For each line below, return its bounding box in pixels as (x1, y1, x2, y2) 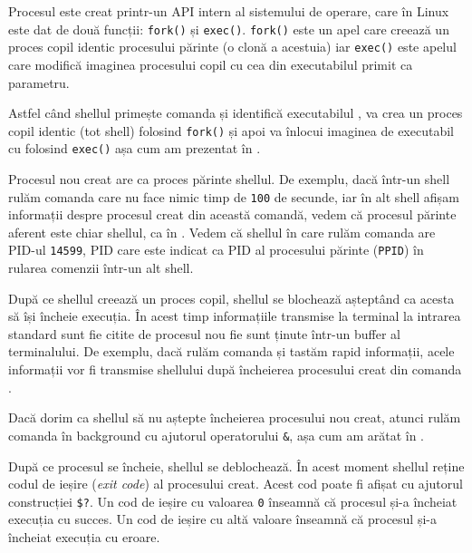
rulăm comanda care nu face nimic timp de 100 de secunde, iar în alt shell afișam (8, 187, 459, 206)
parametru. (8, 73, 70, 92)
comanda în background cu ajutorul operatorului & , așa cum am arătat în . (8, 425, 424, 444)
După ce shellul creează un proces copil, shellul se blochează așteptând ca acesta (8, 288, 455, 307)
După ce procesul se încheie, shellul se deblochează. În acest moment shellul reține (8, 456, 465, 475)
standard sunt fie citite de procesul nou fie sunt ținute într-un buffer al (8, 324, 400, 343)
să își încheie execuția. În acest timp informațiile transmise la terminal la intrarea (8, 306, 461, 325)
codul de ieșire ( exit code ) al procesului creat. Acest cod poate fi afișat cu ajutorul (8, 474, 463, 493)
